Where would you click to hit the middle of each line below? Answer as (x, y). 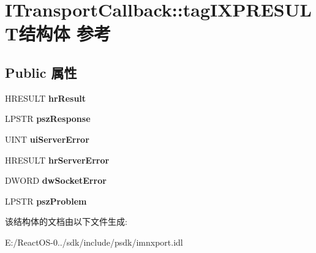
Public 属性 (41, 72)
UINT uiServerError (47, 139)
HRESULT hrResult (46, 98)
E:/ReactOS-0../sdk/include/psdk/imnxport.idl (94, 242)
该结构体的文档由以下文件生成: (66, 221)
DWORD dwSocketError (56, 180)
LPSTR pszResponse (48, 119)
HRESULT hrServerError (57, 160)
